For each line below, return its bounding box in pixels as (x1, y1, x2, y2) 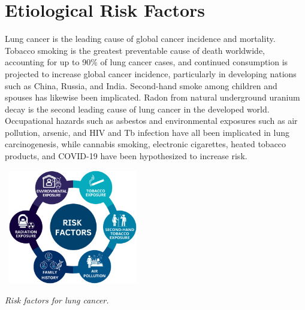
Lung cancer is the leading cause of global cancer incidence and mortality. (5, 32, 276, 45)
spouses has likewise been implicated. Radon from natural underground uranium (5, 91, 300, 104)
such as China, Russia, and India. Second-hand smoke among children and (5, 79, 277, 92)
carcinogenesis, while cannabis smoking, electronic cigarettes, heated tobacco (5, 138, 286, 150)
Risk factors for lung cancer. (5, 294, 109, 306)
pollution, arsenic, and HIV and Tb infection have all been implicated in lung (5, 126, 290, 138)
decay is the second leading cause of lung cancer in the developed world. (5, 102, 270, 115)
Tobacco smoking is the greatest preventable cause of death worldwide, (5, 44, 265, 56)
